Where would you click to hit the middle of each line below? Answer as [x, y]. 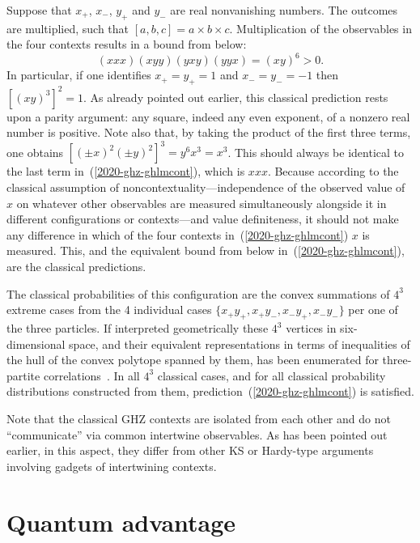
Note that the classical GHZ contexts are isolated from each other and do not [199, 418]
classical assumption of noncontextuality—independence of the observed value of [206, 187]
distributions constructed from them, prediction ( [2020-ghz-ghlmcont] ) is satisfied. [210, 391]
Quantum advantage [121, 522]
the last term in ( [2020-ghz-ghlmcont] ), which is [126, 171]
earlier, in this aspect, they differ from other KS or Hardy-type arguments [190, 450]
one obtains [35, 152]
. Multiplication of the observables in [320, 28]
